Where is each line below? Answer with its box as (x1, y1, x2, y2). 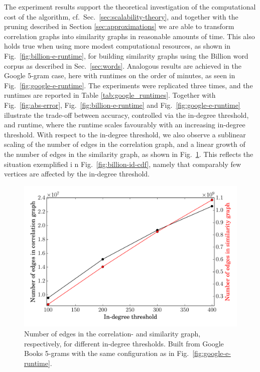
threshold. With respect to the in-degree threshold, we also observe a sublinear (4, 129, 246, 139)
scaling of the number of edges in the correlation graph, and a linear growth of (4, 139, 245, 149)
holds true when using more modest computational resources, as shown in (4, 41, 231, 51)
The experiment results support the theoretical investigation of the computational (4, 2, 256, 12)
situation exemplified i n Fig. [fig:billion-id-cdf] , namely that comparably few (4, 158, 241, 169)
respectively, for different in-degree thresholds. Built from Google (24, 338, 224, 348)
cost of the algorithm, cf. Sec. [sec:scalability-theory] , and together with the (4, 11, 238, 22)
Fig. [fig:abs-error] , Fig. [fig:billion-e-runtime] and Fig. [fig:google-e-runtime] (4, 99, 240, 110)
